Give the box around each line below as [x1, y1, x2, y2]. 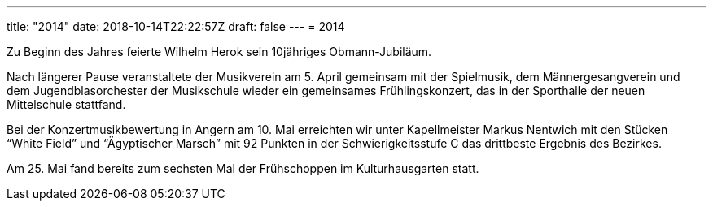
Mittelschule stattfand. [7, 97, 126, 111]
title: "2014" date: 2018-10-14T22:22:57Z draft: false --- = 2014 [7, 19, 345, 33]
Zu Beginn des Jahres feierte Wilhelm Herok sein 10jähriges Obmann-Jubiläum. [7, 45, 432, 58]
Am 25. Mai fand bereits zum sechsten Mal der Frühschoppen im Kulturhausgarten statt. [7, 162, 479, 175]
